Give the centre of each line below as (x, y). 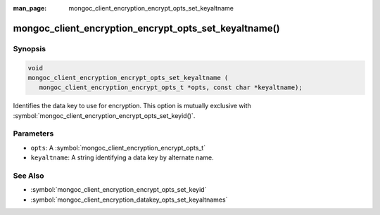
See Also (28, 176)
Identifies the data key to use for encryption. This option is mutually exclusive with (132, 106)
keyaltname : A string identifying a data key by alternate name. (122, 157)
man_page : (30, 8)
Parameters (33, 133)
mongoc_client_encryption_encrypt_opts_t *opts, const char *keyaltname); (171, 87)
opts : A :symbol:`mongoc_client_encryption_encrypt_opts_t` (118, 148)
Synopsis (29, 48)
